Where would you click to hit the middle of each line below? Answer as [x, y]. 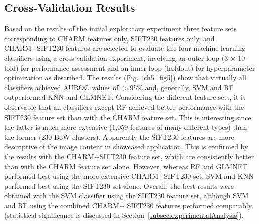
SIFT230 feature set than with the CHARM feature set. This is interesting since [128, 117]
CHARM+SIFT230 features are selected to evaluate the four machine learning [125, 48]
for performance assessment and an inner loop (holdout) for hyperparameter [138, 68]
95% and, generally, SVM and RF [182, 87]
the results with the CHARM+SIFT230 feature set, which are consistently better [129, 156]
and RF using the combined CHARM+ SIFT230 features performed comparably [128, 205]
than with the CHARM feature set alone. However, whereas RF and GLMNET [126, 166]
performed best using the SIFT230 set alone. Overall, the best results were [119, 186]
